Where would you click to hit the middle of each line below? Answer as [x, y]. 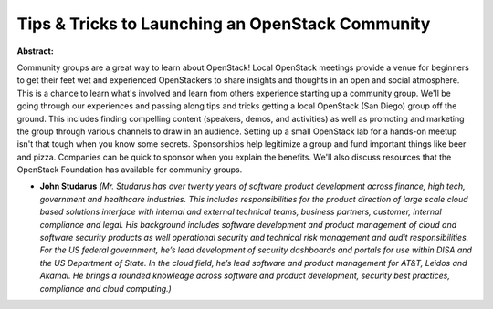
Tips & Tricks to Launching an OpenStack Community [224, 24]
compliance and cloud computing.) [106, 288]
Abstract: [35, 51]
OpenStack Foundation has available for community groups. [130, 170]
